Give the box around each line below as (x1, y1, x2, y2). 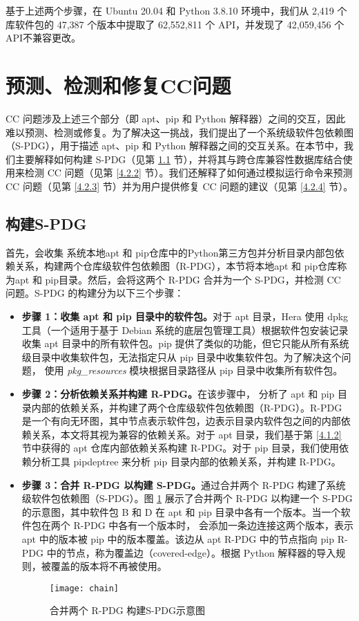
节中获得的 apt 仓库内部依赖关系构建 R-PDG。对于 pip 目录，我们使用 (21, 441, 339, 455)
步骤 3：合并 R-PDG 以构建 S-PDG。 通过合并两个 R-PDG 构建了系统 (21, 477, 346, 492)
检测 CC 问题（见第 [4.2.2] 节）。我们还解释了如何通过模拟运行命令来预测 (24, 165, 353, 180)
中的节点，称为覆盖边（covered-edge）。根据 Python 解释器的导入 (46, 545, 336, 559)
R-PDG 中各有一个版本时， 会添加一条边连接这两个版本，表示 (73, 518, 353, 532)
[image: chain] (49, 583, 119, 593)
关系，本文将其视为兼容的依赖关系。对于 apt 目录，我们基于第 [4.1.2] (31, 427, 342, 441)
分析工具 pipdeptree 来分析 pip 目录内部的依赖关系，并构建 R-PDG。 (31, 454, 341, 468)
